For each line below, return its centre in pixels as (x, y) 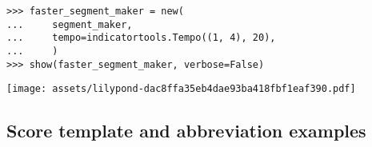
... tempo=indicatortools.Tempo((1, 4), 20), (141, 38)
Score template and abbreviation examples (186, 131)
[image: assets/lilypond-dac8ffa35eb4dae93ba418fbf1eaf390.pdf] (181, 89)
